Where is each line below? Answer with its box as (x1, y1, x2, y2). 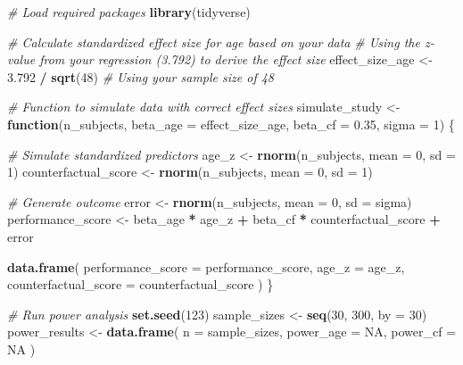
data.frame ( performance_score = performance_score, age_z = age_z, (7, 257, 405, 276)
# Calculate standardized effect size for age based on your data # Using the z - (7, 32, 434, 51)
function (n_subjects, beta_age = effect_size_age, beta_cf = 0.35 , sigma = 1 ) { (7, 114, 455, 133)
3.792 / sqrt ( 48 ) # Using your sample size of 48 (7, 67, 275, 86)
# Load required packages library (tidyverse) (7, 3, 251, 21)
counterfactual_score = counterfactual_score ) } (7, 275, 274, 294)
